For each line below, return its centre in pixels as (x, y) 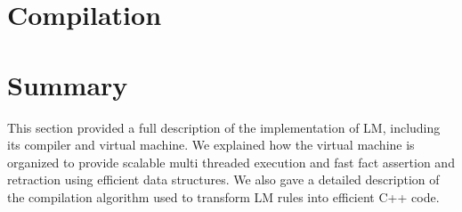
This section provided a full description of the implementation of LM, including (224, 127)
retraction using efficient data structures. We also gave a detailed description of (223, 179)
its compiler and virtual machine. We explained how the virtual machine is (211, 145)
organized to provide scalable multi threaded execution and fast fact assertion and (231, 162)
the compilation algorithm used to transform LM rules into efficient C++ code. (223, 196)
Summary (68, 84)
